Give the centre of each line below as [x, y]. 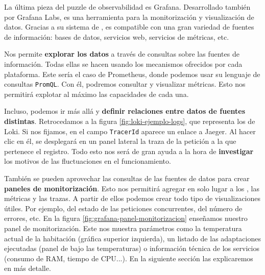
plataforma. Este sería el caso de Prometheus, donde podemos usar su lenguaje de [132, 74]
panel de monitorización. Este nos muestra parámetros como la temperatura [123, 228]
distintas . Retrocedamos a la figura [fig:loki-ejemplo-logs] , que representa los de [130, 121]
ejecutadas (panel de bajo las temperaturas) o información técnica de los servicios [132, 248]
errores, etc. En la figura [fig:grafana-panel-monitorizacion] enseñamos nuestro [126, 218]
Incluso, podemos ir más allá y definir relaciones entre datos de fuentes [125, 111]
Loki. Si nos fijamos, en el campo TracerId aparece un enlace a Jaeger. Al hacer [130, 131]
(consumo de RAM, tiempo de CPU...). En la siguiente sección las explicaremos [129, 258]
